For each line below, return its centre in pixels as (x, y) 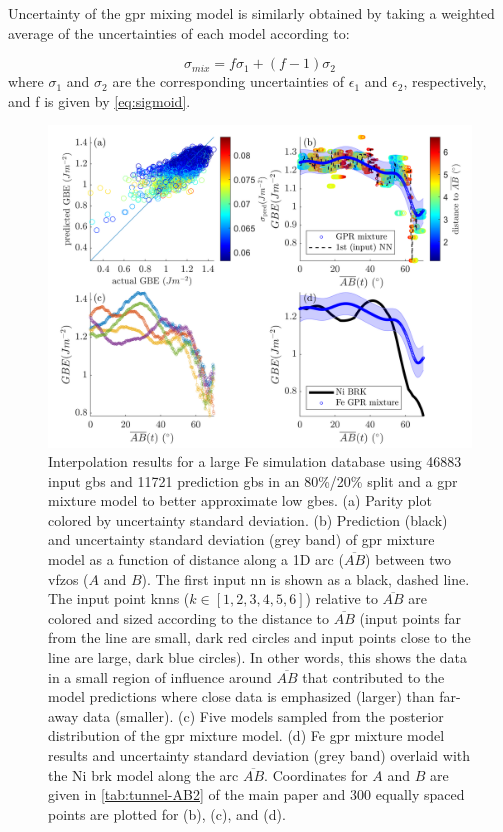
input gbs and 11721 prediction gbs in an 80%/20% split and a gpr (253, 480)
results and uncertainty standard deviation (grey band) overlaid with (259, 755)
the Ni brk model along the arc (143, 774)
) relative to (341, 598)
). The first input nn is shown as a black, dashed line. (305, 578)
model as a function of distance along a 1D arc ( (196, 559)
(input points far (410, 617)
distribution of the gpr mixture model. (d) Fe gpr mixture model (246, 735)
